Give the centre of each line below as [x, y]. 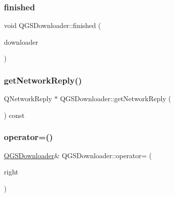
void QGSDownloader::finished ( [53, 25]
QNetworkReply [28, 98]
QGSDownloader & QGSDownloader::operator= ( [78, 155]
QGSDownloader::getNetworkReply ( [116, 98]
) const [15, 115]
